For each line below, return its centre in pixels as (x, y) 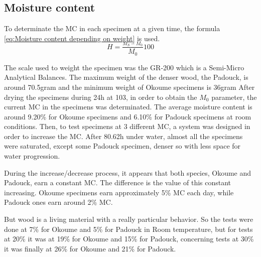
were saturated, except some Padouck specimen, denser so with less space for (122, 146)
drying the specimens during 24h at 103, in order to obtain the (101, 97)
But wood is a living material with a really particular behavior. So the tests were (129, 219)
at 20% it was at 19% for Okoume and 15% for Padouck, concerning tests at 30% (129, 239)
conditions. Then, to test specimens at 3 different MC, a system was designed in (127, 126)
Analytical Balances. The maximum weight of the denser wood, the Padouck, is (126, 77)
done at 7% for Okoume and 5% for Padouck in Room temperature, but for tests (128, 229)
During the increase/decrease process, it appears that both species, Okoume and (128, 172)
